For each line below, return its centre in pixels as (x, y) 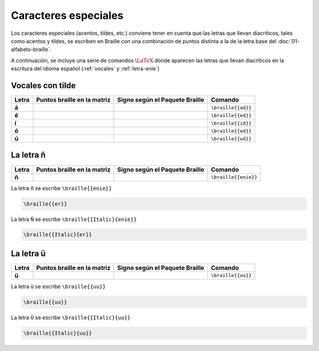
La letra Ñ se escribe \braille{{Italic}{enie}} (74, 219)
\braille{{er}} (45, 204)
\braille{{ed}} (231, 115)
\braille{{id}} (231, 123)
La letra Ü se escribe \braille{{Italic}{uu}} (71, 317)
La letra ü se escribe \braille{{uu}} (58, 286)
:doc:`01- (289, 41)
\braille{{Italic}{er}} (58, 235)
